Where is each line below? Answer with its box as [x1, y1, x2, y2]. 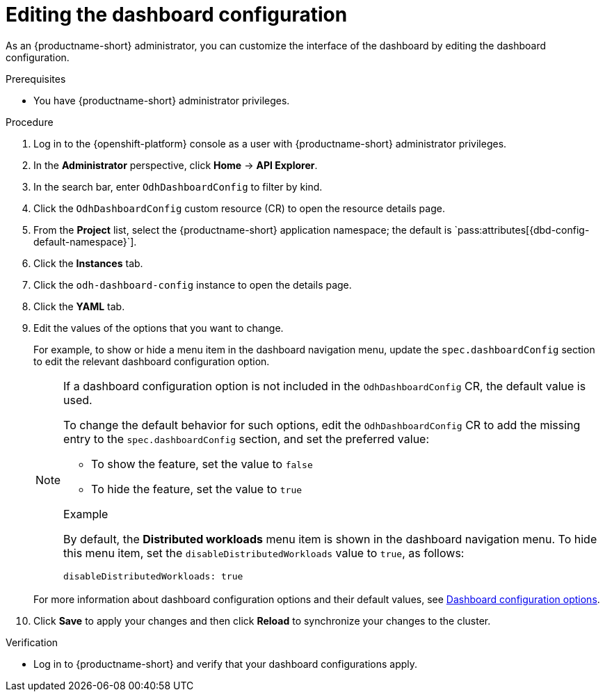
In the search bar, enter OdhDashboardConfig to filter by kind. [33, 180, 323, 193]
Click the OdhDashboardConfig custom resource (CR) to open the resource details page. [33, 202, 445, 214]
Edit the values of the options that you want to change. [33, 321, 284, 334]
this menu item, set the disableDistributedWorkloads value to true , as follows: [63, 545, 465, 560]
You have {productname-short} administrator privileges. [33, 94, 290, 106]
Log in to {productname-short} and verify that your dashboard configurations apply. [33, 657, 418, 670]
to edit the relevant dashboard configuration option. [33, 355, 270, 367]
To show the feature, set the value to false [91, 456, 313, 471]
